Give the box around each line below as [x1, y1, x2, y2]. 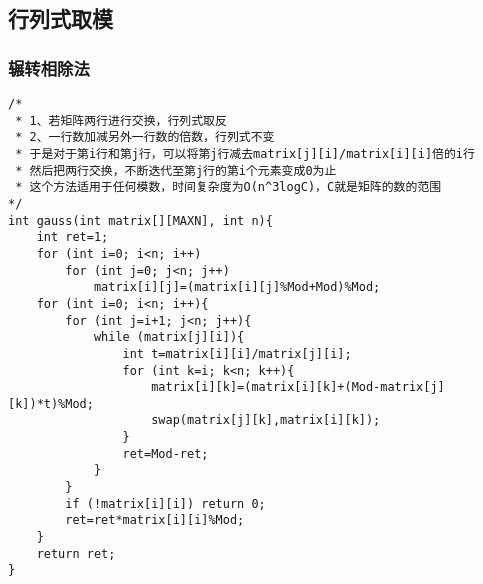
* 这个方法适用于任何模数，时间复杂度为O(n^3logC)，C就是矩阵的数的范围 [15, 180, 442, 195]
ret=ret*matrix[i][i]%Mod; [65, 513, 245, 528]
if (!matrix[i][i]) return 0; [65, 496, 266, 511]
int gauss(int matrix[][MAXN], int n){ [8, 213, 273, 228]
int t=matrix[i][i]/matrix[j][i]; [122, 346, 352, 361]
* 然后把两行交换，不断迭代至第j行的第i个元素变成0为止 [15, 163, 337, 178]
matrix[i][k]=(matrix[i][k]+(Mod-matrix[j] [151, 380, 445, 395]
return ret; [36, 546, 116, 561]
